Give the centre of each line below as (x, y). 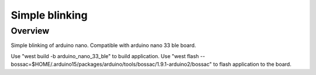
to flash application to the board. (252, 65)
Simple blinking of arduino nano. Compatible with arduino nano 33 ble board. (103, 45)
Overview (30, 31)
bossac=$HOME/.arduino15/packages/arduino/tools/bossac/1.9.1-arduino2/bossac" (111, 65)
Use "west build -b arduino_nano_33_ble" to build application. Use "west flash (105, 56)
